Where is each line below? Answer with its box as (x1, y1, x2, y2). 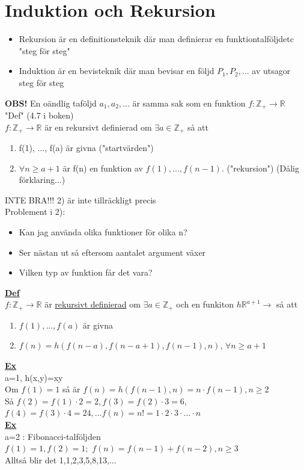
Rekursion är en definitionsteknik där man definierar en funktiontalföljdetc (19, 32, 294, 45)
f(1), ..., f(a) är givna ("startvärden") (19, 141, 154, 153)
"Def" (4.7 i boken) (5, 108, 74, 121)
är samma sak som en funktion (132, 96, 246, 109)
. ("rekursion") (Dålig (221, 161, 299, 174)
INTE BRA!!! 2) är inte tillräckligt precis (5, 193, 156, 206)
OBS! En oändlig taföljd (5, 96, 97, 109)
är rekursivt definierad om (44, 298, 141, 311)
